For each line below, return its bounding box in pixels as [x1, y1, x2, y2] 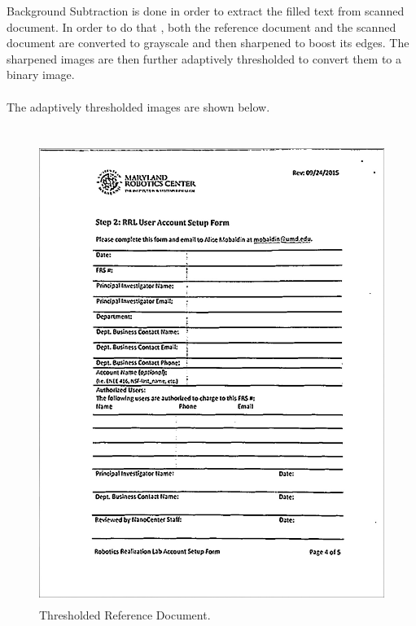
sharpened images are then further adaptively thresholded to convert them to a [7, 50, 402, 67]
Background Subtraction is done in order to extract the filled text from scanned [7, 2, 405, 19]
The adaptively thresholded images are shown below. [7, 98, 270, 115]
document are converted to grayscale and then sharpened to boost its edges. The [7, 34, 409, 51]
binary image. [7, 66, 75, 83]
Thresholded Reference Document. [39, 606, 211, 624]
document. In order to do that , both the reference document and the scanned [7, 18, 396, 35]
